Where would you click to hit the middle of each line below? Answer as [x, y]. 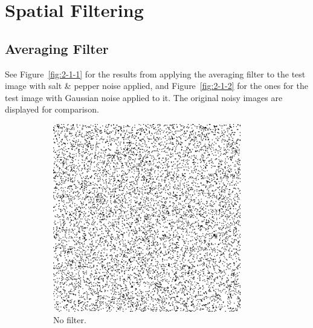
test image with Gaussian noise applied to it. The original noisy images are [144, 97]
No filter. [70, 320]
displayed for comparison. [52, 109]
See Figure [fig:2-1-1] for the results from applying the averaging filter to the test [155, 74]
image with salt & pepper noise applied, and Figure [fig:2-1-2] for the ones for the [156, 86]
